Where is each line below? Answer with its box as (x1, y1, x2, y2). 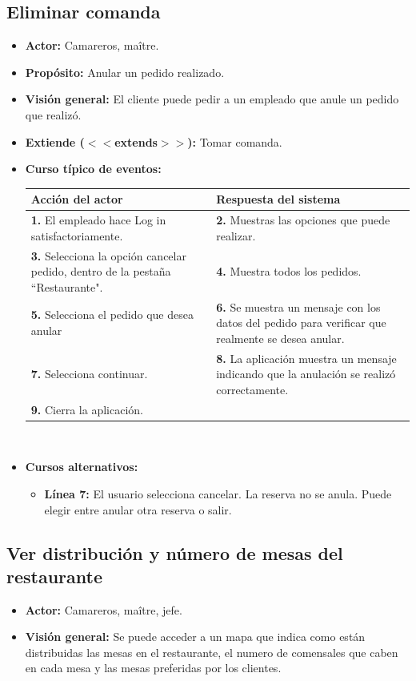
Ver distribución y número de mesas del (6, 540, 343, 565)
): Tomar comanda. (187, 133, 282, 150)
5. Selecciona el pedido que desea (30, 306, 194, 323)
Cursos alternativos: (25, 458, 138, 475)
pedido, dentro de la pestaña (30, 263, 171, 280)
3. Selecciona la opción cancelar (30, 247, 186, 264)
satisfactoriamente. (30, 227, 123, 244)
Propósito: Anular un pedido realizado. (25, 63, 225, 80)
